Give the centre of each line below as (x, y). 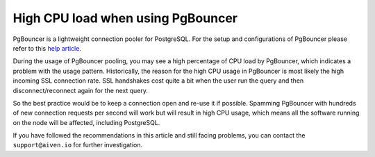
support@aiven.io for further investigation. (78, 145)
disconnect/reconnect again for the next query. (81, 90)
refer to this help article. (47, 48)
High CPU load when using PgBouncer (125, 18)
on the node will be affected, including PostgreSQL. (86, 122)
